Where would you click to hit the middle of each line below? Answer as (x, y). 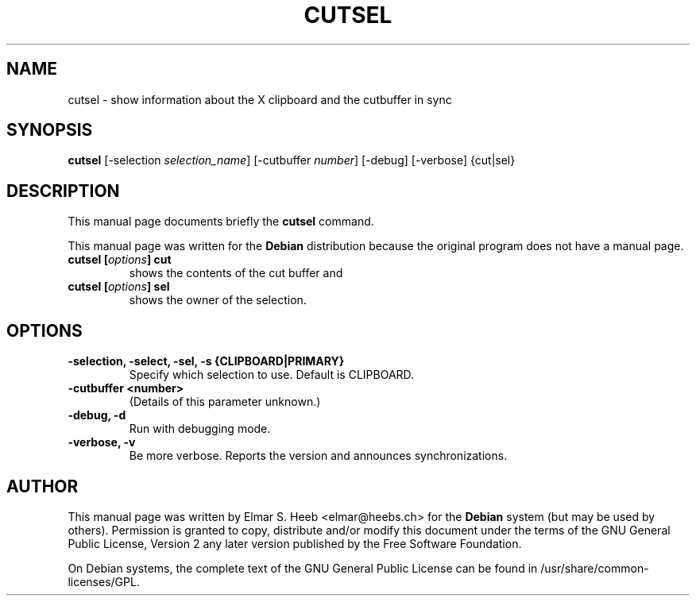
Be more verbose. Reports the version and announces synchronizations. (318, 456)
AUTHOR (43, 486)
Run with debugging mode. (200, 429)
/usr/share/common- (595, 568)
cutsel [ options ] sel (119, 287)
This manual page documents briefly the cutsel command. (221, 222)
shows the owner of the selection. (218, 300)
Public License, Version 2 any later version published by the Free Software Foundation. (295, 543)
